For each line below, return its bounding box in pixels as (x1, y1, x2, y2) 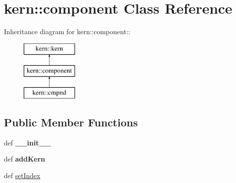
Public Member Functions (4, 115, 138, 130)
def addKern (4, 154, 45, 164)
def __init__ (4, 137, 51, 147)
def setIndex (4, 170, 41, 181)
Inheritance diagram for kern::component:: (4, 26, 130, 37)
